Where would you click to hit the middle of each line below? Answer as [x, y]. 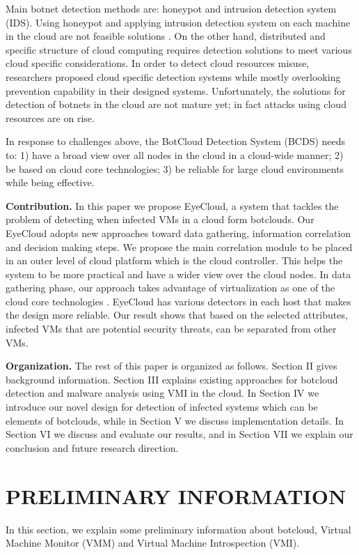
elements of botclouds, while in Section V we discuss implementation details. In [175, 420]
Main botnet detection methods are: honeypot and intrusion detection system [171, 8]
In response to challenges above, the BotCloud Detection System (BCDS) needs [176, 141]
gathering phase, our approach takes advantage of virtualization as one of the [170, 288]
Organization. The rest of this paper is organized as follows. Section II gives [171, 366]
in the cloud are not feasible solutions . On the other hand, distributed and [166, 36]
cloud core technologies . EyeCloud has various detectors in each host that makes [178, 301]
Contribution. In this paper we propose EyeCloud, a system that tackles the [172, 205]
